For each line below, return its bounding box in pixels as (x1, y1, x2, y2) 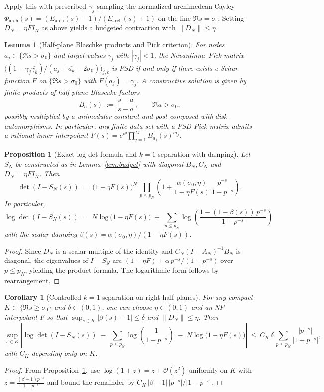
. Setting (218, 12, 244, 23)
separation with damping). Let (158, 149, 251, 159)
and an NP (191, 301, 225, 312)
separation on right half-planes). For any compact (102, 292, 253, 302)
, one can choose (102, 301, 152, 312)
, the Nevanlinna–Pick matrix (154, 49, 244, 60)
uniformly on (189, 364, 228, 375)
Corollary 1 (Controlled (4, 292, 82, 302)
